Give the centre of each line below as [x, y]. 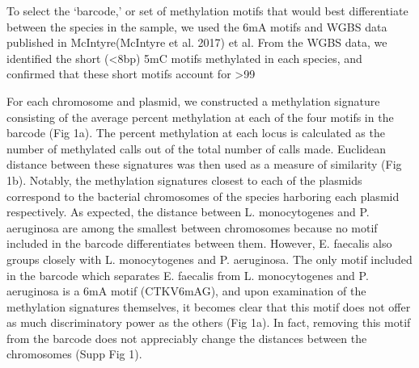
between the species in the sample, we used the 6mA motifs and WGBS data [197, 26]
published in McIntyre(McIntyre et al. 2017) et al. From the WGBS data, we [197, 42]
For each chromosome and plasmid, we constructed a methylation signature [193, 100]
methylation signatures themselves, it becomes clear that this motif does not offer [209, 306]
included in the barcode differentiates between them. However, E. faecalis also [199, 243]
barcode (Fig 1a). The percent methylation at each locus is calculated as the [196, 133]
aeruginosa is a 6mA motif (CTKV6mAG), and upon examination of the [186, 291]
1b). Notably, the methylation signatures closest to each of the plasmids [184, 180]
